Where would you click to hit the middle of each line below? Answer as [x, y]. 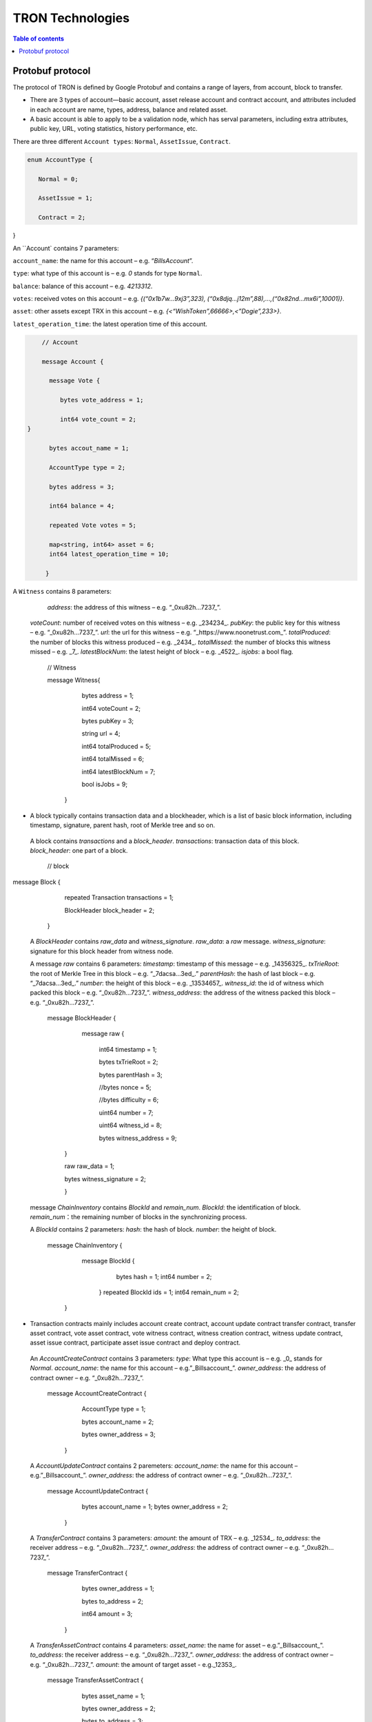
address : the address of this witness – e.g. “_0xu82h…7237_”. [134, 607]
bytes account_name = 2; [118, 1422]
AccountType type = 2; [87, 467]
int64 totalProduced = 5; [116, 746]
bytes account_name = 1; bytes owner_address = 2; [155, 1507]
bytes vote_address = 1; [102, 400]
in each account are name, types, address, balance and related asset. [129, 110]
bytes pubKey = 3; [108, 721]
